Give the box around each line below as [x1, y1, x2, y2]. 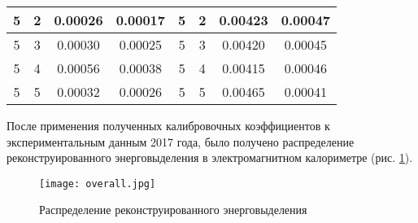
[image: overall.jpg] [39, 177, 156, 190]
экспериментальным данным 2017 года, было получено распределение [7, 133, 355, 150]
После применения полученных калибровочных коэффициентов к [7, 117, 330, 133]
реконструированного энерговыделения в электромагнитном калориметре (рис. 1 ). [7, 149, 413, 166]
